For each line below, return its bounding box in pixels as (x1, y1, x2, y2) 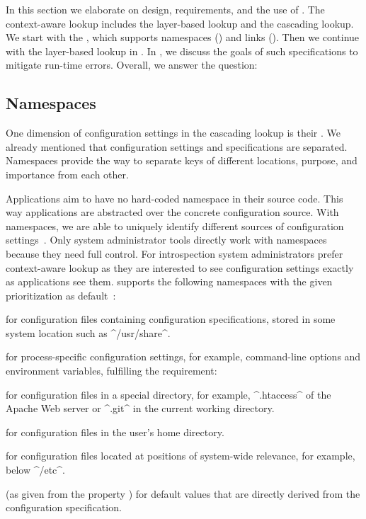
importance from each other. (6, 166, 129, 181)
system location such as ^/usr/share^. (6, 325, 171, 340)
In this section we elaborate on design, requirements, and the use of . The (6, 2, 325, 16)
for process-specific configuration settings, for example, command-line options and (6, 349, 361, 364)
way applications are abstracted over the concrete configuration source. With (6, 205, 339, 219)
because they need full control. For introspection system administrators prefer (6, 246, 343, 261)
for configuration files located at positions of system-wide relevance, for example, (6, 448, 355, 463)
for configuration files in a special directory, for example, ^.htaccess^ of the (6, 387, 331, 401)
